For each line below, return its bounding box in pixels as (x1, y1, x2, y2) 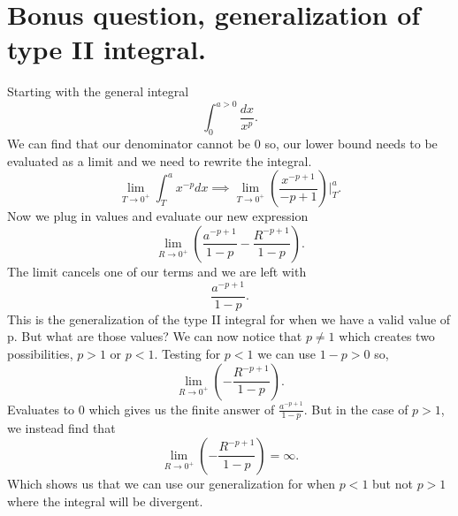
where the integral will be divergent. (7, 491, 203, 510)
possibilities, (7, 344, 73, 362)
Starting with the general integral (7, 82, 189, 101)
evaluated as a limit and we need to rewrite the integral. (7, 151, 312, 170)
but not (372, 474, 413, 492)
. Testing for (154, 344, 221, 362)
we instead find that (7, 419, 116, 437)
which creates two (339, 327, 435, 345)
